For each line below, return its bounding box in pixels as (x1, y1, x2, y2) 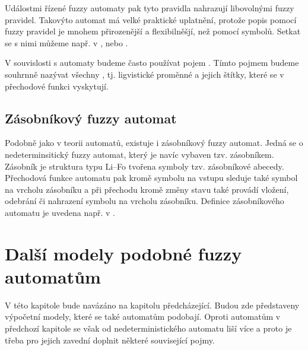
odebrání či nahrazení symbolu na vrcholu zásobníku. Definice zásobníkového (5, 195, 284, 207)
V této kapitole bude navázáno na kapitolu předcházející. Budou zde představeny (5, 298, 300, 311)
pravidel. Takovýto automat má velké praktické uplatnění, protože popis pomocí (5, 13, 297, 26)
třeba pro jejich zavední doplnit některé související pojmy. (5, 333, 215, 346)
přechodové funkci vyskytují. (5, 79, 109, 92)
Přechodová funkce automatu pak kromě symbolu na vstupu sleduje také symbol (5, 171, 298, 184)
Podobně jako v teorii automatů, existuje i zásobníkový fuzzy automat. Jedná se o (5, 136, 303, 149)
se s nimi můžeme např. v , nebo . (5, 36, 128, 49)
